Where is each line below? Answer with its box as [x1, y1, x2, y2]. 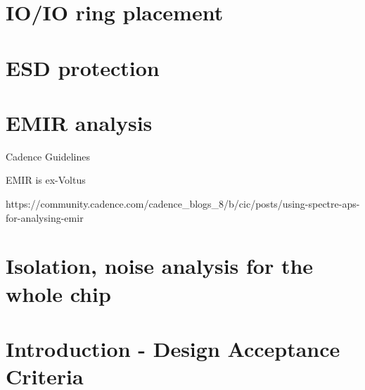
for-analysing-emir [6, 210, 84, 225]
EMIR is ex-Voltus [6, 172, 86, 187]
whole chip [6, 279, 111, 308]
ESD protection [6, 53, 160, 82]
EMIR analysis [6, 108, 153, 137]
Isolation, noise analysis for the [6, 251, 314, 280]
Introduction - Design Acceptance [6, 334, 340, 363]
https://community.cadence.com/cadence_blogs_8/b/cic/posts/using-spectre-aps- [6, 196, 360, 211]
